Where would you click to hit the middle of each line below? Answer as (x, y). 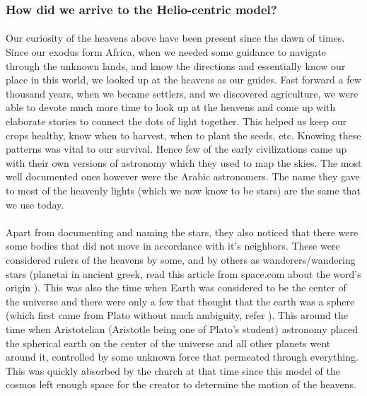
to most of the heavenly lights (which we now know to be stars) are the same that (183, 190)
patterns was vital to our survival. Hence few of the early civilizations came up (176, 149)
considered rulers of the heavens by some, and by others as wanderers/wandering (181, 259)
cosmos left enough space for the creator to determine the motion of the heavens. (181, 384)
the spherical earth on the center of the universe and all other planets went (168, 343)
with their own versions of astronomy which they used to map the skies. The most (184, 162)
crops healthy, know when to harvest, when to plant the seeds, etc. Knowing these (183, 135)
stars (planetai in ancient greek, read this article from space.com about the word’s (183, 273)
